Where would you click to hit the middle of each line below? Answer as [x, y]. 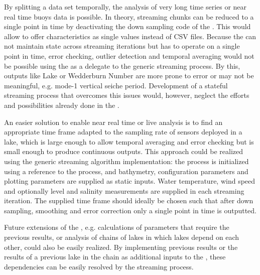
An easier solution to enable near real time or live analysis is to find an [113, 122]
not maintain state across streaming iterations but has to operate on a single [122, 46]
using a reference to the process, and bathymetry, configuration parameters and [126, 171]
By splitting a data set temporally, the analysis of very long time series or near [125, 7]
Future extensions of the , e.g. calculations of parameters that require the [117, 227]
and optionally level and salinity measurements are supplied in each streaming [124, 190]
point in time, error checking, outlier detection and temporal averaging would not [129, 55]
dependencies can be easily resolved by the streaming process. [99, 266]
